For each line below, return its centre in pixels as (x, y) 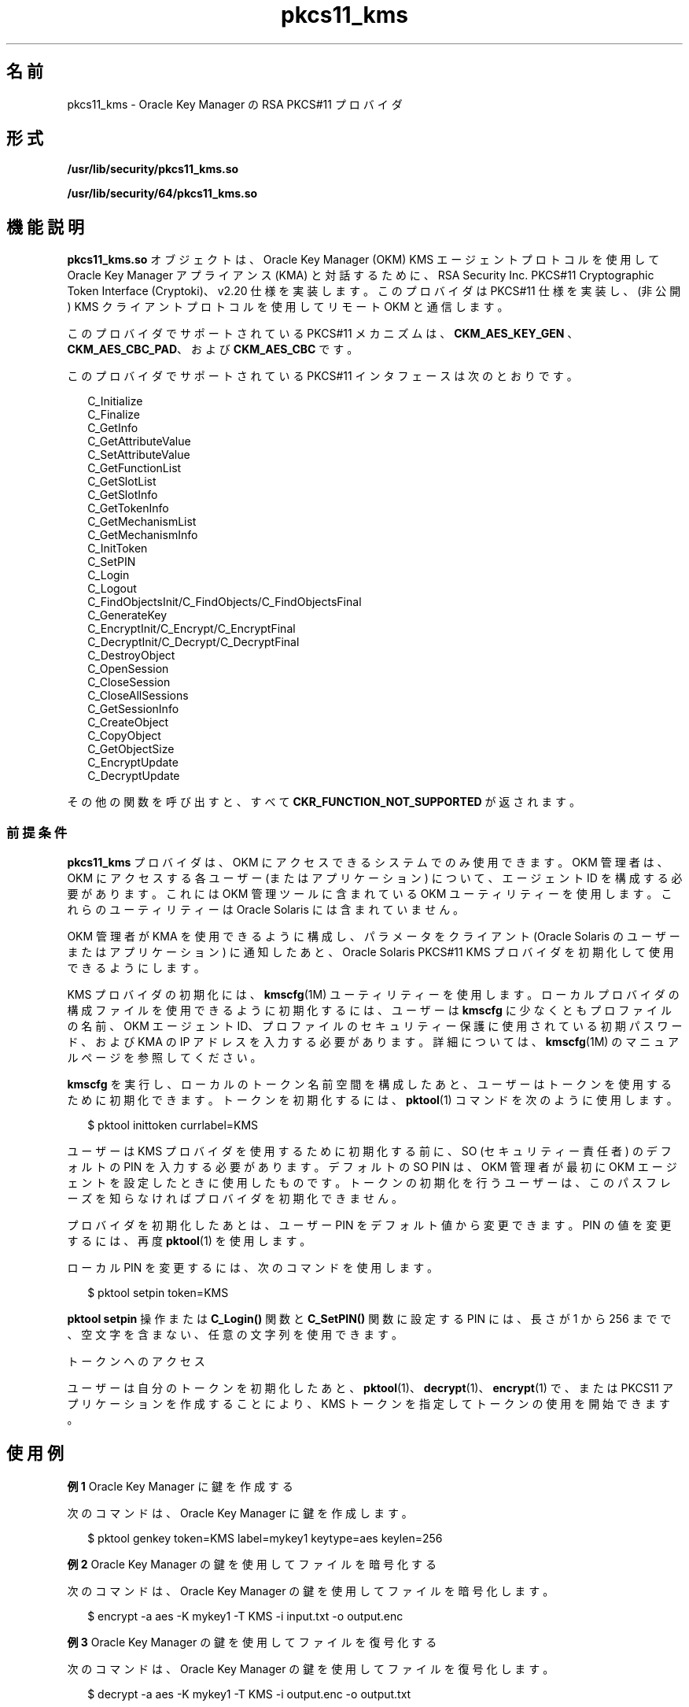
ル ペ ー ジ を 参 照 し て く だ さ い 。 (164, 1058)
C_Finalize (114, 415)
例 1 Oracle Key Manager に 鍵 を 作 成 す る (180, 1486)
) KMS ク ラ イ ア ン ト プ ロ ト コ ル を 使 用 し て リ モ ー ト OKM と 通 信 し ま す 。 (288, 307)
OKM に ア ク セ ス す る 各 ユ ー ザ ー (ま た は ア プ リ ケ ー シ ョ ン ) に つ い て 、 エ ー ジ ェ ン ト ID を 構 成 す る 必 (375, 878)
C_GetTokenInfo (128, 508)
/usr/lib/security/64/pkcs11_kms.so (162, 194)
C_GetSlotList (122, 482)
